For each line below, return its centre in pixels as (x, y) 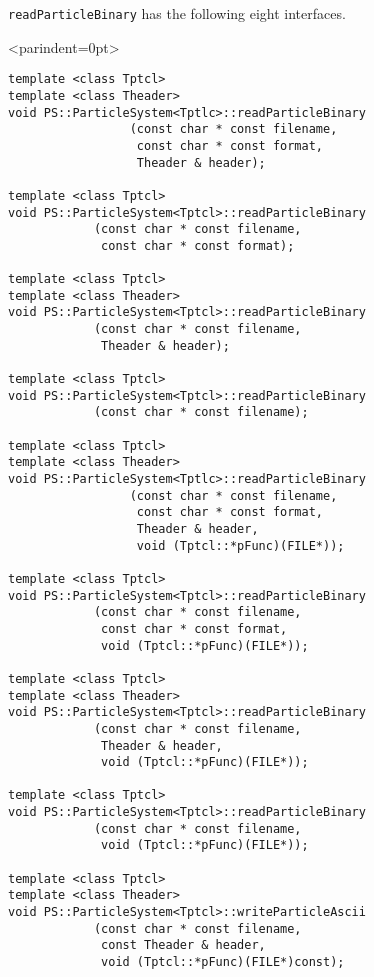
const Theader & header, (183, 945)
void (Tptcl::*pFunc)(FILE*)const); (223, 962)
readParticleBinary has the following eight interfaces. (177, 13)
